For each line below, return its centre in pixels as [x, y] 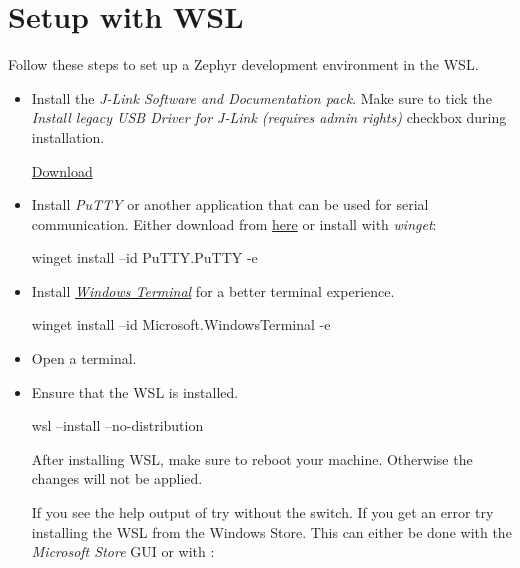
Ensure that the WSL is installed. [135, 391]
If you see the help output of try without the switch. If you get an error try [262, 512]
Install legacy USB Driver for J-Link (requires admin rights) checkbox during [269, 117]
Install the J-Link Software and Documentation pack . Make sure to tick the [261, 97]
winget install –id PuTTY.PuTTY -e [144, 257]
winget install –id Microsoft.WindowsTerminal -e [181, 324]
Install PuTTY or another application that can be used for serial [230, 204]
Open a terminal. [84, 358]
